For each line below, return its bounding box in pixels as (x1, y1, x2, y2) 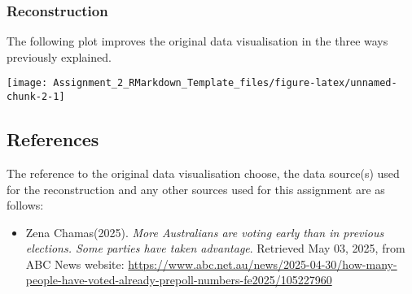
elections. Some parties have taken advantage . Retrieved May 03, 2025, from (25, 240, 405, 257)
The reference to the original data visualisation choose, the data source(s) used (7, 164, 400, 181)
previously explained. (7, 48, 112, 65)
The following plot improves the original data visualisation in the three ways (7, 32, 388, 50)
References (7, 127, 99, 152)
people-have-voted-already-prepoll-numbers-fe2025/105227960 (25, 271, 332, 288)
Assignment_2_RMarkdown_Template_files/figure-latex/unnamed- (53, 77, 397, 89)
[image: (7, 77, 48, 89)
